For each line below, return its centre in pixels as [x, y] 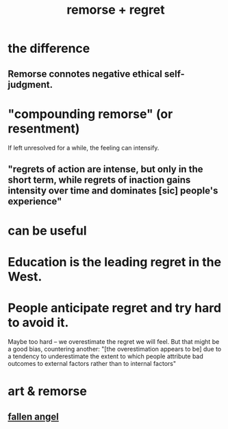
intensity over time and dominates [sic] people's [113, 190]
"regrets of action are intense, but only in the [105, 169]
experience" [35, 201]
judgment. [30, 84]
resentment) [44, 128]
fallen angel [33, 416]
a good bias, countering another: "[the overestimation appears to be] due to [115, 349]
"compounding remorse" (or [90, 114]
